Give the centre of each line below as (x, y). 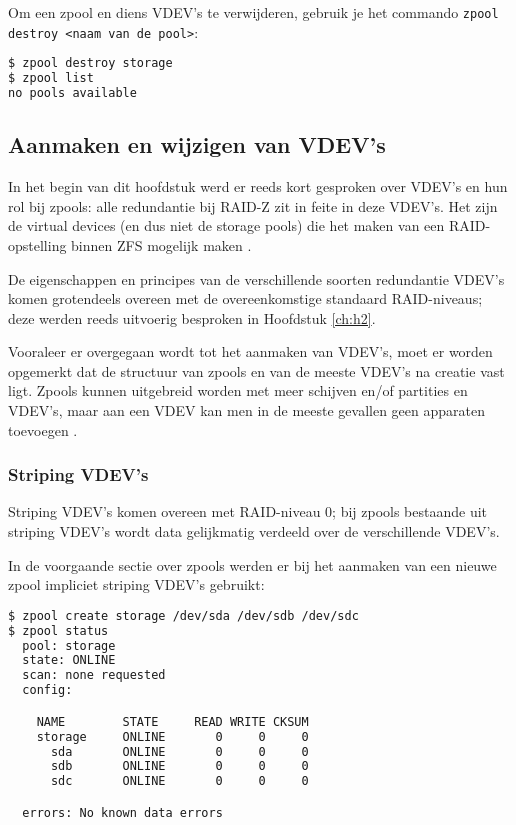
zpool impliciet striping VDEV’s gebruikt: (136, 584)
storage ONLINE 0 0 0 (172, 736)
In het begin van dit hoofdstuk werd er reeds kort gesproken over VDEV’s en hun (258, 186)
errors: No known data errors (122, 812)
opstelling (37, 244)
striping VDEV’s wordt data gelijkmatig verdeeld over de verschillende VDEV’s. (254, 531)
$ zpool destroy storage (90, 63)
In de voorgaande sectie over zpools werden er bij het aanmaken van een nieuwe (252, 564)
